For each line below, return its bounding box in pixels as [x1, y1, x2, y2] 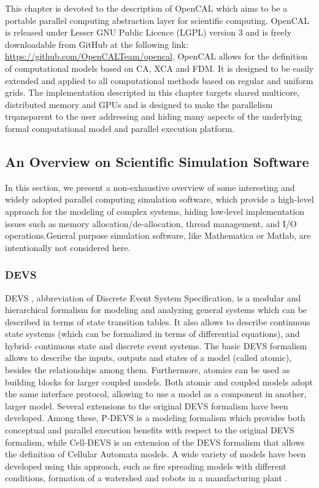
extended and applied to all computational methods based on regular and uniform [5, 74, 313, 87]
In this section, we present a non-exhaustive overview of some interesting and [5, 180, 295, 193]
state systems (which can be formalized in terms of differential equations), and [5, 327, 300, 340]
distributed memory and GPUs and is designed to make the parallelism [5, 98, 273, 110]
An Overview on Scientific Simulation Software [5, 152, 309, 171]
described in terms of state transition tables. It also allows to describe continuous [5, 315, 310, 328]
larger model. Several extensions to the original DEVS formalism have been [5, 399, 288, 412]
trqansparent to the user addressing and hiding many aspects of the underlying [5, 110, 302, 123]
